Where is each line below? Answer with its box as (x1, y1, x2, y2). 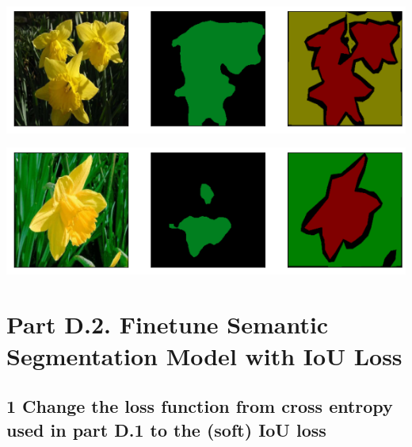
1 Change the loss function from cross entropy (6, 394, 393, 418)
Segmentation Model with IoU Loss (6, 339, 402, 372)
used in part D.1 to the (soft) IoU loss (6, 417, 326, 441)
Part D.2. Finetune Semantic (6, 308, 329, 341)
